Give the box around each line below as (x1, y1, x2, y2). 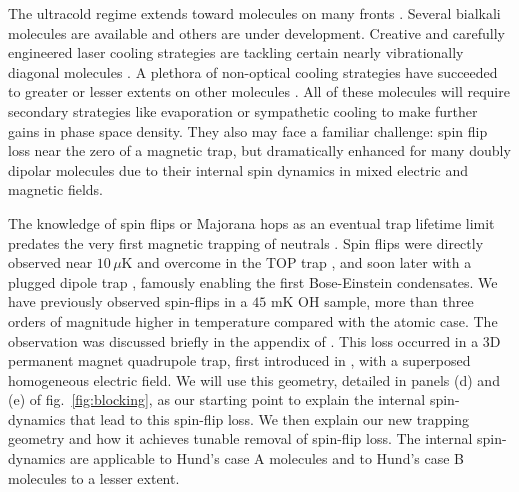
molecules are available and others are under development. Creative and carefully (8, 22, 505, 43)
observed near (8, 252, 93, 273)
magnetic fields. (8, 179, 103, 200)
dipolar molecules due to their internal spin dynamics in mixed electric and (8, 159, 469, 180)
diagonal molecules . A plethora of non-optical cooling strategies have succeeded (8, 61, 498, 82)
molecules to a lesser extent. (8, 467, 180, 488)
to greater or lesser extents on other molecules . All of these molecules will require (8, 81, 510, 102)
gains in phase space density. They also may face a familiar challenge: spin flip (8, 120, 488, 141)
